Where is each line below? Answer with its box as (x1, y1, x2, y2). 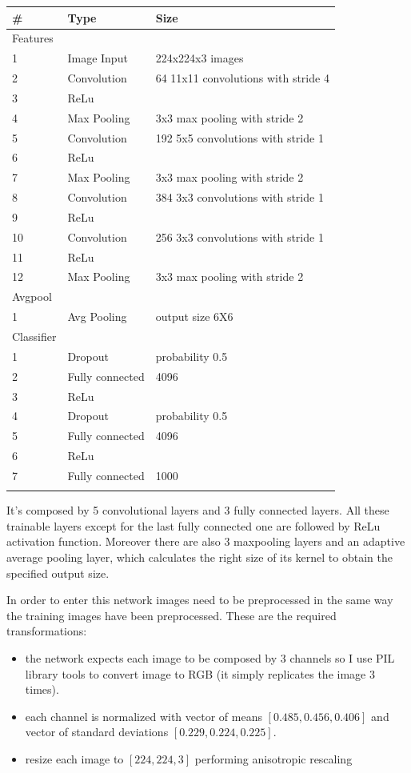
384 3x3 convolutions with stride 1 (155, 189, 324, 206)
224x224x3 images (155, 50, 244, 66)
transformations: (6, 623, 87, 639)
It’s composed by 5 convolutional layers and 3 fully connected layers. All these (6, 502, 389, 519)
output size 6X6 (155, 308, 233, 325)
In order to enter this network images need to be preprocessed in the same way (6, 591, 393, 608)
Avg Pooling (67, 308, 127, 325)
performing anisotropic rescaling (194, 750, 353, 767)
